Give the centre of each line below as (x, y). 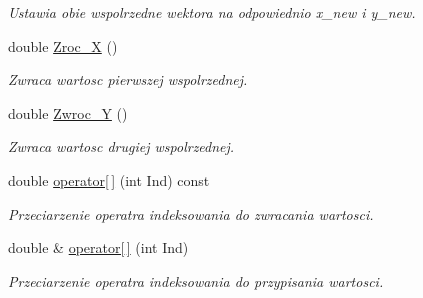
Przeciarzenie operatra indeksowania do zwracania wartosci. (191, 213)
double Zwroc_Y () (68, 112)
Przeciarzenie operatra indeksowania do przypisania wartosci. (196, 280)
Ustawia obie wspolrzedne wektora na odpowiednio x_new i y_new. (212, 12)
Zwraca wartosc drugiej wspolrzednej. (121, 146)
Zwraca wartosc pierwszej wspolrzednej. (128, 79)
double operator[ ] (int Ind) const (109, 179)
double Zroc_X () (63, 45)
